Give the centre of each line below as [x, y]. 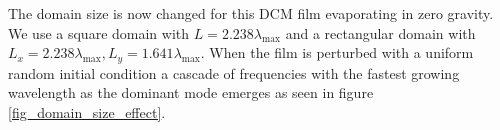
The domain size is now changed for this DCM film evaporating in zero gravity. [251, 13]
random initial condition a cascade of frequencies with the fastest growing [234, 72]
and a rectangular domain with [380, 32]
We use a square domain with [99, 32]
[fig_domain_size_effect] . [87, 111]
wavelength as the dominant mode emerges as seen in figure [191, 92]
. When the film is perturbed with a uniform [337, 52]
